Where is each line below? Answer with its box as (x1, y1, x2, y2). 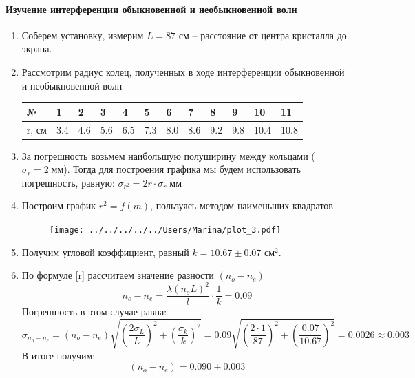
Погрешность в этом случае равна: (21, 304, 167, 319)
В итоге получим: (21, 348, 96, 362)
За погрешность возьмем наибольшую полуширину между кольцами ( (21, 148, 315, 162)
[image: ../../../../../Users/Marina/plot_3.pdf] (49, 224, 281, 235)
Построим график (21, 198, 96, 213)
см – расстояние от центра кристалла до (178, 28, 347, 42)
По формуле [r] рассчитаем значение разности (21, 268, 214, 282)
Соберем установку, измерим (21, 28, 144, 42)
